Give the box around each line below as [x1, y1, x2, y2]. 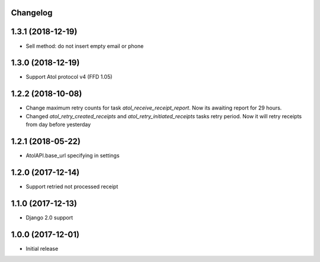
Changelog [11, 8, 53, 18]
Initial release [25, 245, 59, 252]
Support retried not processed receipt [25, 183, 119, 190]
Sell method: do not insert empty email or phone [25, 42, 144, 50]
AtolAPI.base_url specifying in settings [25, 152, 120, 159]
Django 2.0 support [25, 214, 73, 221]
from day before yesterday [25, 121, 91, 128]
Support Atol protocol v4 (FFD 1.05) [25, 73, 113, 80]
